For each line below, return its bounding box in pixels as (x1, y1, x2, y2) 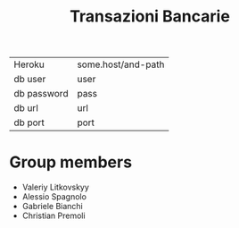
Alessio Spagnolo (21, 191, 87, 202)
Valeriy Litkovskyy (21, 182, 89, 193)
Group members (9, 152, 132, 173)
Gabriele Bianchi (21, 201, 83, 212)
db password (13, 88, 69, 100)
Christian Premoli (21, 210, 87, 221)
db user (13, 73, 46, 86)
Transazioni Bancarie (70, 6, 230, 27)
